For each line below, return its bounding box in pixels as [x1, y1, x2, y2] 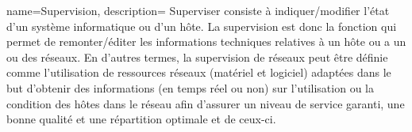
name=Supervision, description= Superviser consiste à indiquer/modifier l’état [6, 2, 390, 18]
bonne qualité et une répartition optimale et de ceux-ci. [6, 111, 276, 127]
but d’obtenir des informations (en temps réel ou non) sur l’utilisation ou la [6, 79, 374, 96]
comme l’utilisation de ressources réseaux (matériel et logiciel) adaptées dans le [6, 64, 391, 81]
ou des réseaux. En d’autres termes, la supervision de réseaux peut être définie [6, 48, 388, 65]
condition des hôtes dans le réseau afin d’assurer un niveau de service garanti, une [6, 95, 405, 111]
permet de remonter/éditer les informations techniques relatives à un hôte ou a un [6, 33, 406, 50]
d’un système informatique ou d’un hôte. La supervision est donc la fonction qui [6, 17, 397, 34]
